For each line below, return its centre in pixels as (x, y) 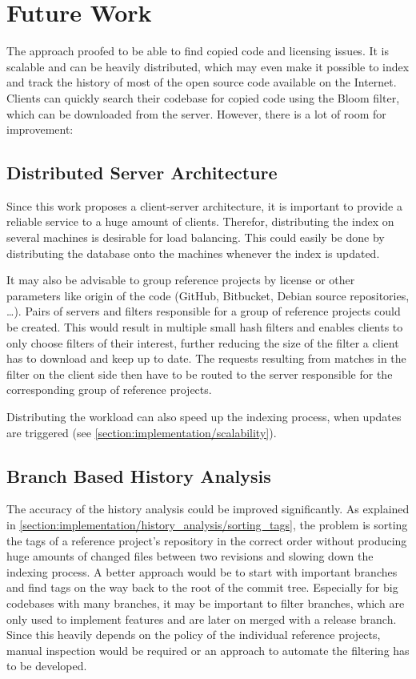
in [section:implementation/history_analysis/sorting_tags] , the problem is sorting (207, 524)
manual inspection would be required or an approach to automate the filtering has (208, 650)
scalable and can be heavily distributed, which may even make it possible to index (208, 66)
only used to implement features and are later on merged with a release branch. (202, 619)
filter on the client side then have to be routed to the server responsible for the (200, 374)
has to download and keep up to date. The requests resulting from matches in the (206, 358)
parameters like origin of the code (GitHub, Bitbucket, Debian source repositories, (208, 295)
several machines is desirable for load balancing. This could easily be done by (196, 237)
